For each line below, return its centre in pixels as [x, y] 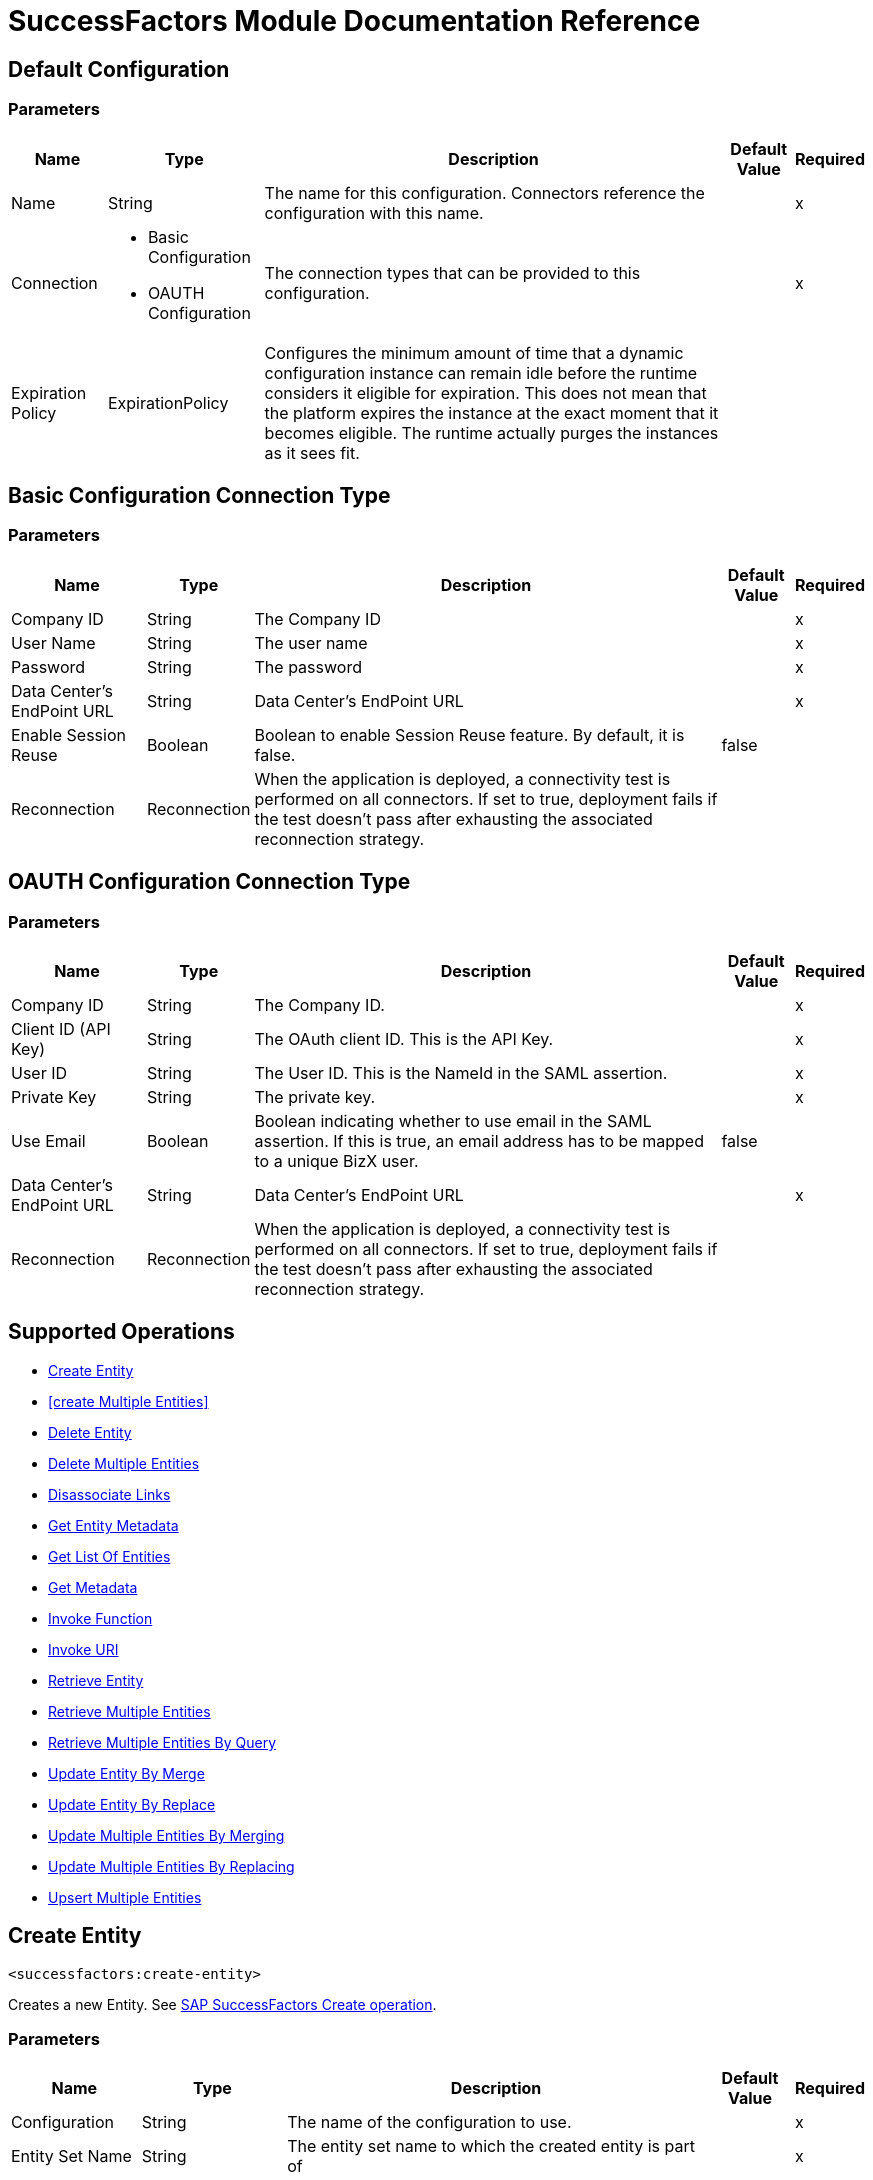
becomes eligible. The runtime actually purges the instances [491, 432]
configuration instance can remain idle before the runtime [481, 372]
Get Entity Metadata [113, 1525]
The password [308, 666]
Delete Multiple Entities [124, 1463]
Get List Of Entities [109, 1556]
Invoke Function [100, 1618]
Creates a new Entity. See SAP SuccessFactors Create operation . [222, 2004]
